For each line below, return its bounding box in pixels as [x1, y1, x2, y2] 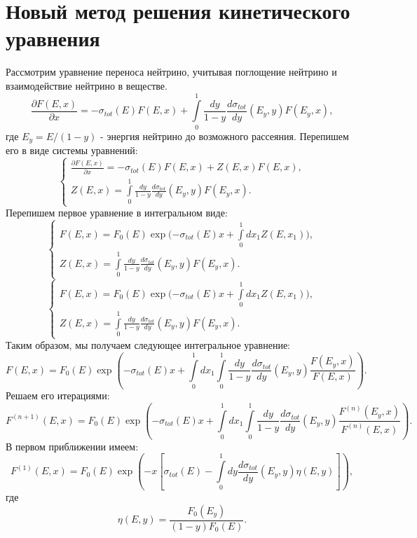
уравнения [6, 24, 100, 53]
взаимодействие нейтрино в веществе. [6, 78, 168, 92]
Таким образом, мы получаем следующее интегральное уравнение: [6, 338, 290, 352]
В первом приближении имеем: [6, 439, 139, 453]
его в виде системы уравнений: [6, 143, 138, 158]
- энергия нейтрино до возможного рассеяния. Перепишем [100, 128, 349, 143]
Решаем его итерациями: [6, 388, 110, 403]
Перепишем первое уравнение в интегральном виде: [6, 205, 228, 220]
